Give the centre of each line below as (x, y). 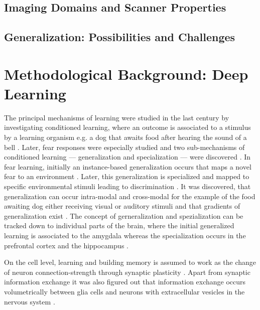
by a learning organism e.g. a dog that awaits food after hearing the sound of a (125, 137)
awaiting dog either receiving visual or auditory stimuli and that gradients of (122, 206)
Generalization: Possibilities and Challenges (120, 37)
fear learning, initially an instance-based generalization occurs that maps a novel (128, 166)
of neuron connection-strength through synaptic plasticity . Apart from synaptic (127, 272)
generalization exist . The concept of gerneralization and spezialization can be (124, 215)
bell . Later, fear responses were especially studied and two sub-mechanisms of (124, 147)
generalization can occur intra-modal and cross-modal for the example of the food (130, 196)
